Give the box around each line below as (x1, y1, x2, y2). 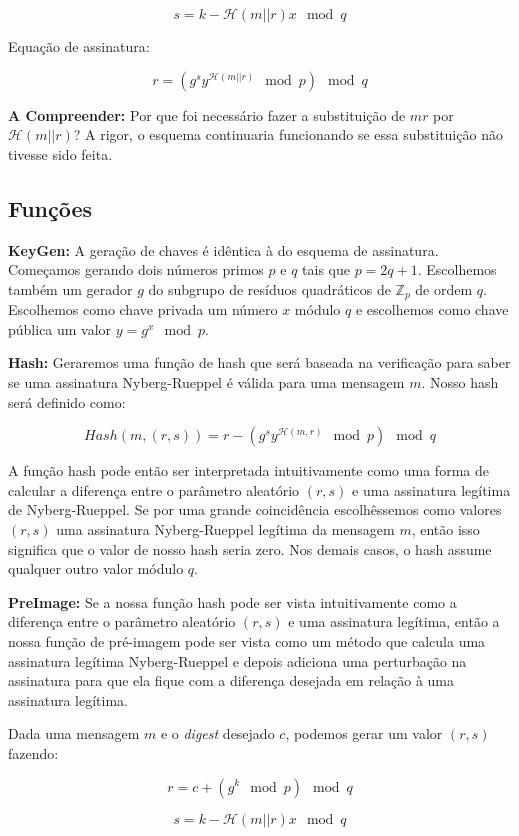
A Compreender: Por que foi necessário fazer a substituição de (8, 104, 406, 125)
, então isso (411, 518, 480, 539)
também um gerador (8, 278, 133, 299)
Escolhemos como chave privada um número (8, 299, 278, 320)
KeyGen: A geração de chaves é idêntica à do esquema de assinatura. (8, 239, 439, 260)
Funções (8, 192, 93, 223)
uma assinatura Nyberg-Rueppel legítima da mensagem (56, 518, 395, 539)
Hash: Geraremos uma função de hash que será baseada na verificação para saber (8, 352, 511, 373)
